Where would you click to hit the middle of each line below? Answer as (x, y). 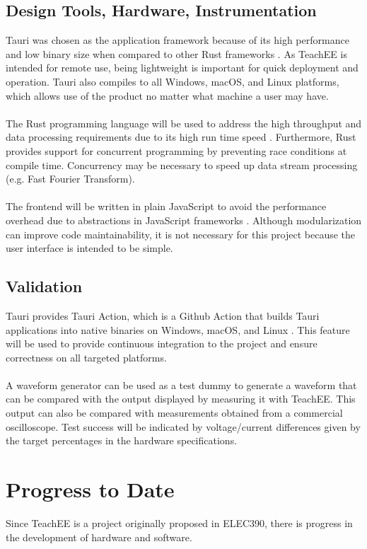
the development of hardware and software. (99, 537)
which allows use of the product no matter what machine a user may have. (167, 95)
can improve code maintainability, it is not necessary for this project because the (181, 234)
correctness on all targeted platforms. (86, 357)
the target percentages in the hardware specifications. (122, 440)
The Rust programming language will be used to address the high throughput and (184, 123)
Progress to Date (90, 489)
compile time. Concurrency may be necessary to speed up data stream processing (182, 164)
